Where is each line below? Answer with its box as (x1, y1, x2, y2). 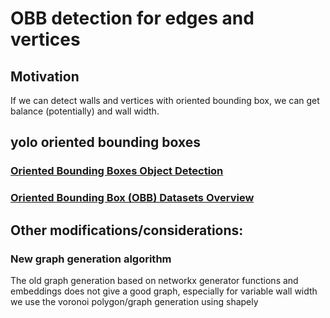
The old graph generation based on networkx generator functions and (10, 274, 299, 286)
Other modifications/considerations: (10, 222, 244, 239)
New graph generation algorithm (10, 252, 172, 266)
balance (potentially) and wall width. (10, 105, 160, 117)
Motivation (10, 68, 80, 85)
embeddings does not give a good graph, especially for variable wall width (10, 285, 318, 297)
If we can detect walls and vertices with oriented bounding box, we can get (10, 95, 320, 106)
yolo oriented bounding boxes (10, 134, 201, 151)
